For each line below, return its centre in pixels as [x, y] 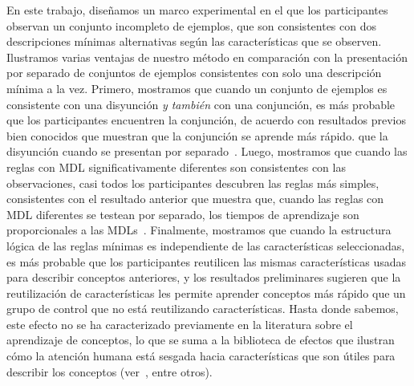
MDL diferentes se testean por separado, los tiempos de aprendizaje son [183, 214]
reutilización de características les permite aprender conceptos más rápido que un [206, 293]
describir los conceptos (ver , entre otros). [110, 371]
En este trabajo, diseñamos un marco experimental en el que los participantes [197, 10]
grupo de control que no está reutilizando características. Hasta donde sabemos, [203, 309]
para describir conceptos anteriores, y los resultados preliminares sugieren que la [204, 277]
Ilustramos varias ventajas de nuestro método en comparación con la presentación [207, 57]
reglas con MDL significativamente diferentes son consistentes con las [176, 167]
